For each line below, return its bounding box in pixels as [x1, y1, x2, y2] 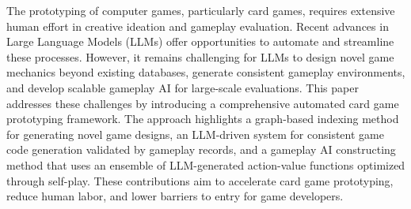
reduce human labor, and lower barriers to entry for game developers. [6, 188, 344, 204]
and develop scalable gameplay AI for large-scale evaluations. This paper [6, 79, 359, 95]
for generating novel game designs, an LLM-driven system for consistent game [6, 125, 384, 142]
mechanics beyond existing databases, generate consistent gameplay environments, [6, 64, 405, 80]
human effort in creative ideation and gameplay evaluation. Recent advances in [6, 17, 389, 34]
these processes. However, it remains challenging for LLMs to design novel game [6, 48, 394, 65]
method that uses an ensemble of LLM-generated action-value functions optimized [6, 156, 405, 173]
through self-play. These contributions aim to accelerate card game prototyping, [6, 172, 394, 188]
